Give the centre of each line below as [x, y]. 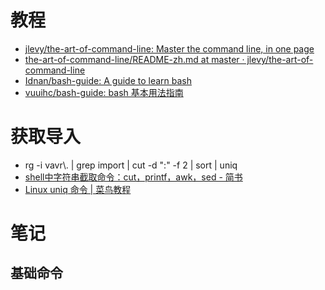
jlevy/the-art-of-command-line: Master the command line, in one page [169, 48]
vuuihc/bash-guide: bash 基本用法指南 [104, 92]
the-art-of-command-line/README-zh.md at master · [134, 59]
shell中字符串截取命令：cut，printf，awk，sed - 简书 [133, 177]
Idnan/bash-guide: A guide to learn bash [108, 80]
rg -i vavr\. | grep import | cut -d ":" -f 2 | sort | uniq [131, 165]
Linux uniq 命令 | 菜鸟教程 [78, 189]
